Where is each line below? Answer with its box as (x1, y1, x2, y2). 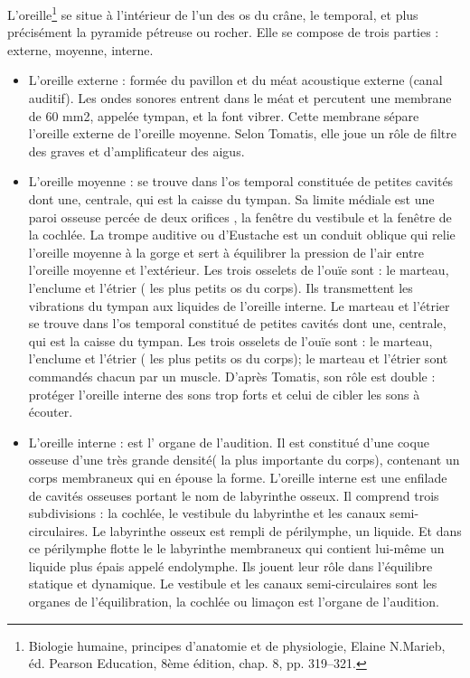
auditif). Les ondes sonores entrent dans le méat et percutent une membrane (28, 89, 452, 108)
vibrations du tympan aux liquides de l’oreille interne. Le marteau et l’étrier (28, 296, 450, 315)
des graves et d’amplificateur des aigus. (28, 141, 245, 160)
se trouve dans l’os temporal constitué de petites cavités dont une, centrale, (28, 314, 446, 333)
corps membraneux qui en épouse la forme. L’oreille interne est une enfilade (28, 467, 447, 486)
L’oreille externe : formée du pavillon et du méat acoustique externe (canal (28, 71, 443, 89)
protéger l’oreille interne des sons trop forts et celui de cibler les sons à (28, 384, 420, 403)
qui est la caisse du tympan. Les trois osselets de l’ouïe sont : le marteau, (28, 331, 433, 350)
